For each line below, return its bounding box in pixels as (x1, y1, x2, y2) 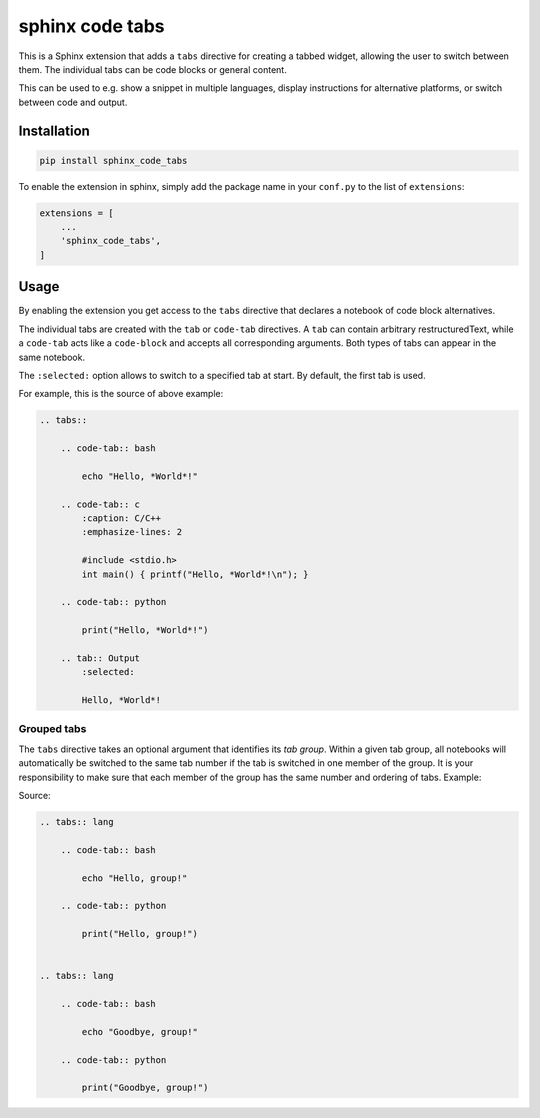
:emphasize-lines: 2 (81, 526, 183, 538)
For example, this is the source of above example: (18, 388, 224, 400)
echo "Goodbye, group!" (81, 1026, 199, 1037)
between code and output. (18, 96, 128, 108)
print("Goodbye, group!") (81, 1082, 209, 1094)
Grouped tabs (18, 722, 87, 736)
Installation (18, 122, 90, 139)
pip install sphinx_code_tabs (39, 155, 188, 166)
